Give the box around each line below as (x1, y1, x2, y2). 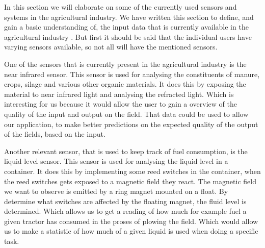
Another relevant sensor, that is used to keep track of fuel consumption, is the (4, 145, 248, 156)
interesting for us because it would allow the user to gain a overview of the (4, 98, 237, 109)
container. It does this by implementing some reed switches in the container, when (4, 165, 261, 176)
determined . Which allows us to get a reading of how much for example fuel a (4, 206, 247, 216)
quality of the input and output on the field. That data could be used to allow (4, 108, 249, 119)
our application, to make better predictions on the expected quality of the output (4, 118, 258, 129)
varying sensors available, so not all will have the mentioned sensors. (4, 41, 218, 52)
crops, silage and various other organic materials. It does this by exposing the (4, 79, 246, 89)
